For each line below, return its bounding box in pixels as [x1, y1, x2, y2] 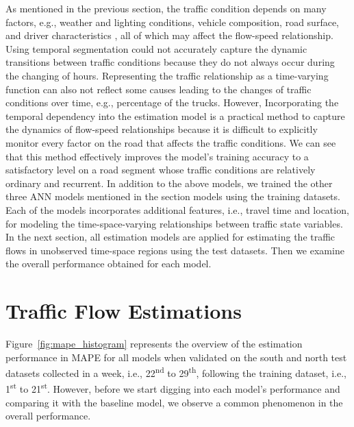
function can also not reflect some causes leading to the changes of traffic [5, 82, 312, 96]
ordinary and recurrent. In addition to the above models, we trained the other [5, 175, 333, 190]
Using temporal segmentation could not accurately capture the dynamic [5, 41, 307, 56]
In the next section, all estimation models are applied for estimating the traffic [5, 230, 336, 244]
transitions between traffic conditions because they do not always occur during [5, 55, 335, 69]
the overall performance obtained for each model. [5, 256, 212, 271]
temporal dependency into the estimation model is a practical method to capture [5, 108, 345, 123]
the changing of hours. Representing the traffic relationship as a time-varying [5, 68, 329, 82]
